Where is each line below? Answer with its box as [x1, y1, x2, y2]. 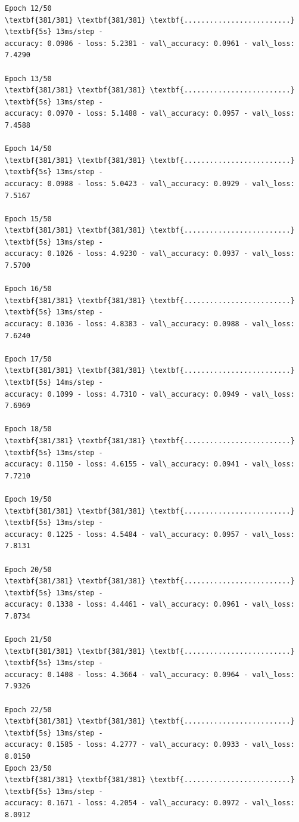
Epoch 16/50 [5, 285, 52, 293]
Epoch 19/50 [5, 495, 52, 503]
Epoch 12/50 [5, 4, 52, 13]
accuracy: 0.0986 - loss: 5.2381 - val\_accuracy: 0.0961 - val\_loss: [5, 39, 295, 48]
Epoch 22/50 [5, 705, 52, 714]
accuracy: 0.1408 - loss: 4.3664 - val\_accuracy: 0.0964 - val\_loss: [5, 670, 295, 679]
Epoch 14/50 [5, 144, 52, 153]
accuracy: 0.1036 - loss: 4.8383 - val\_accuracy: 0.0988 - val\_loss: [5, 320, 295, 329]
